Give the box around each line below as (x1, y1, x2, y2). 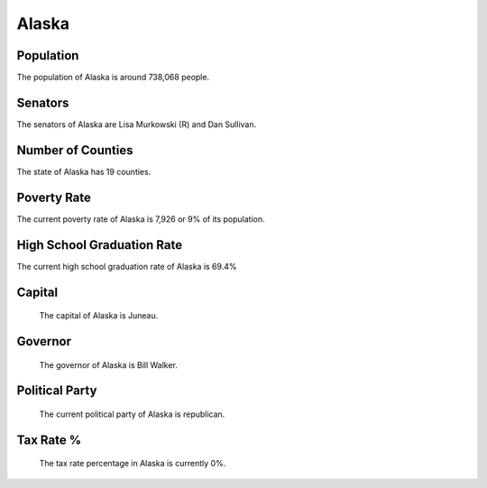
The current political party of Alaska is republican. (39, 409, 225, 419)
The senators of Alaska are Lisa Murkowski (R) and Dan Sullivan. (16, 118, 257, 130)
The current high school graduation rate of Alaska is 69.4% (16, 261, 237, 272)
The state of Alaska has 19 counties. (16, 166, 152, 177)
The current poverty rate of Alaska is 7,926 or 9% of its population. (16, 213, 265, 225)
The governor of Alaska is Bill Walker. (39, 359, 178, 370)
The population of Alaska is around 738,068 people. (16, 72, 210, 83)
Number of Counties (16, 143, 133, 158)
